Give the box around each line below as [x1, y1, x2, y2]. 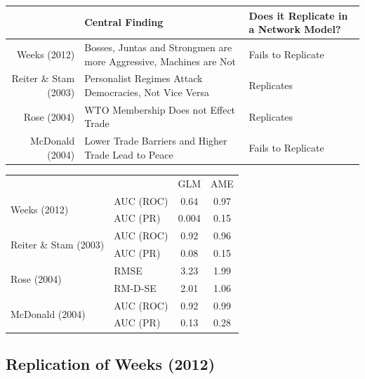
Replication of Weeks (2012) [6, 352, 215, 374]
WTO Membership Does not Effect [84, 102, 236, 117]
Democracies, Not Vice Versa [84, 84, 209, 99]
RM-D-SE [114, 280, 157, 295]
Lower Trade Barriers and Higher [84, 133, 227, 148]
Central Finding [84, 15, 164, 29]
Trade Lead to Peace [84, 147, 173, 161]
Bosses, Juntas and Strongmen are [84, 39, 232, 54]
